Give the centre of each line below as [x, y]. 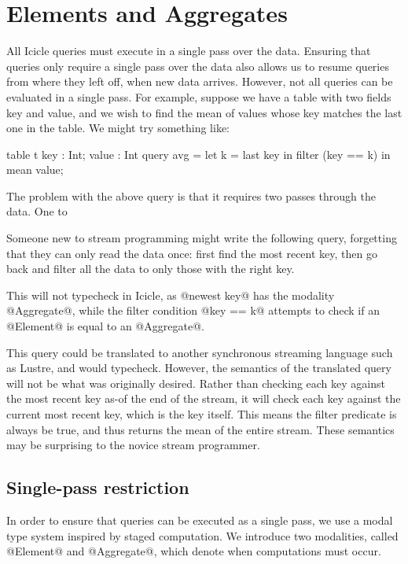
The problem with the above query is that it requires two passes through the [191, 195]
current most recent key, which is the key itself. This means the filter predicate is [202, 414]
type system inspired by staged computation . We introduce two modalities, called [202, 535]
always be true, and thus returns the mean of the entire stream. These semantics [200, 429]
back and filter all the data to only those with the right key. [151, 269]
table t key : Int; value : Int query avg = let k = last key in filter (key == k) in [198, 154]
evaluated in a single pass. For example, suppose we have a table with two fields [199, 96]
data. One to [37, 211]
